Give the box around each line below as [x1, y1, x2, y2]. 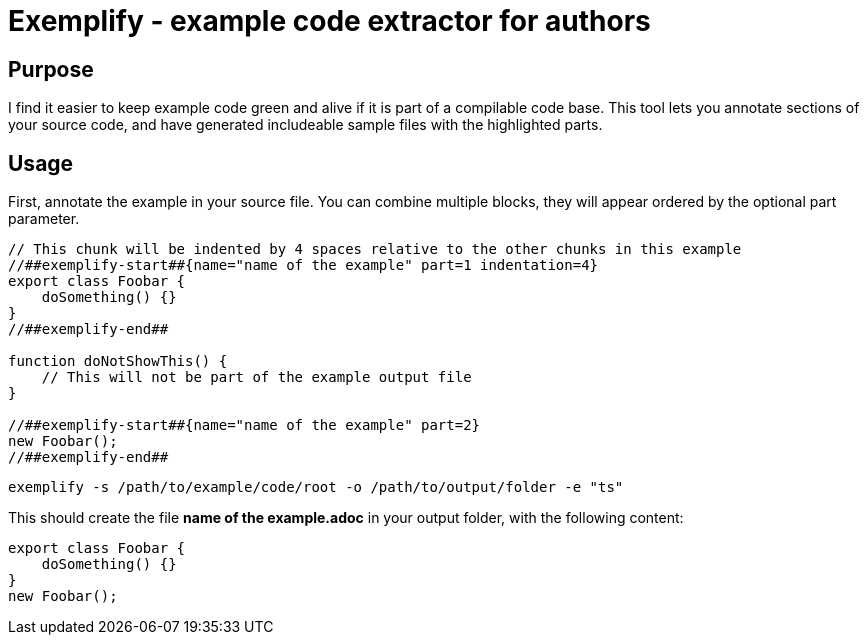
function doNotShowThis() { [8, 353, 228, 370]
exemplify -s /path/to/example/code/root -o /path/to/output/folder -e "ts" [8, 479, 624, 496]
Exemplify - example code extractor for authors [8, 4, 651, 38]
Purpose [8, 56, 94, 82]
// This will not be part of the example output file [41, 369, 472, 386]
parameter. [8, 210, 80, 228]
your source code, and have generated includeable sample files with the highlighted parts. [8, 116, 603, 134]
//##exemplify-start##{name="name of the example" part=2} [8, 417, 481, 434]
